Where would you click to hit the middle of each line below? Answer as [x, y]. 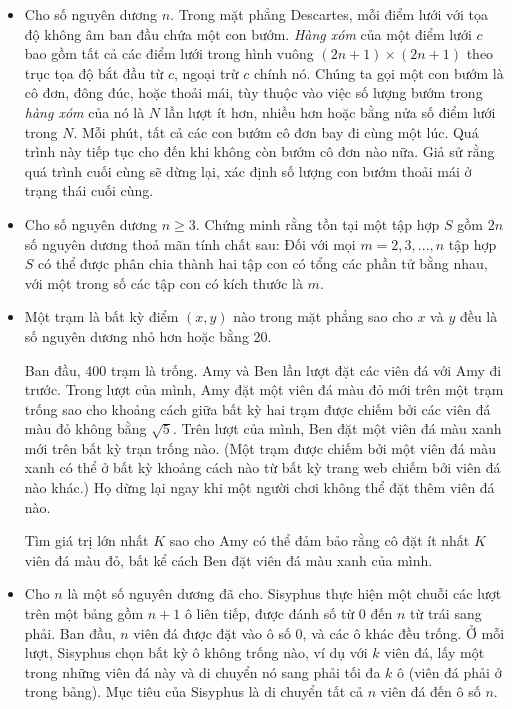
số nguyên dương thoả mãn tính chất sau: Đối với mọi [190, 243]
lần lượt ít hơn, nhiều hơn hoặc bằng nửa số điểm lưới [330, 111]
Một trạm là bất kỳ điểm [101, 316]
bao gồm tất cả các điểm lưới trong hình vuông [169, 53]
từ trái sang [446, 613]
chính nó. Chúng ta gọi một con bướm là [379, 72]
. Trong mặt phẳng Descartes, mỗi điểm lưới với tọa [329, 14]
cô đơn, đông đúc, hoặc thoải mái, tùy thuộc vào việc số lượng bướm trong [253, 92]
